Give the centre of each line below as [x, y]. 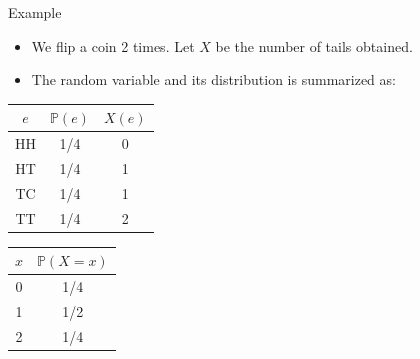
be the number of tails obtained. [314, 45]
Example [35, 12]
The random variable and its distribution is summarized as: [213, 79]
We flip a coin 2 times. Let [113, 45]
